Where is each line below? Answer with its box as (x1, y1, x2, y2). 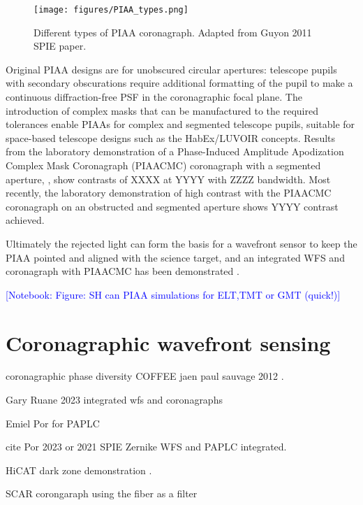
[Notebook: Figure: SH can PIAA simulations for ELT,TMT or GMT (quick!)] (6, 287, 341, 301)
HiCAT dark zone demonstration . (6, 462, 152, 477)
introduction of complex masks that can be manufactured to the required (6, 103, 318, 118)
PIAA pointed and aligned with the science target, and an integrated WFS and (6, 250, 345, 264)
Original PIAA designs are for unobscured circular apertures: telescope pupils (6, 62, 337, 76)
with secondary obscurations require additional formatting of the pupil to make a (6, 76, 353, 90)
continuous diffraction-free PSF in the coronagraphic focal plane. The (6, 90, 302, 104)
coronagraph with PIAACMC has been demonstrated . (6, 264, 239, 278)
